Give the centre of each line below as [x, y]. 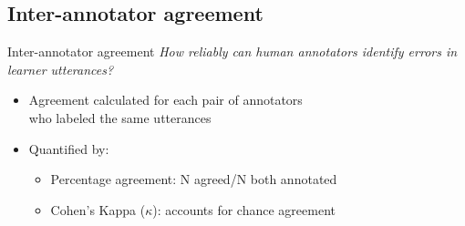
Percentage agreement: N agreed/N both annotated [194, 179]
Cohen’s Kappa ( [98, 209]
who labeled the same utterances [120, 117]
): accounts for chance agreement [244, 209]
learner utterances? [61, 69]
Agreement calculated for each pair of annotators [165, 100]
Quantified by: [69, 148]
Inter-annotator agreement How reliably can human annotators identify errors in [232, 51]
